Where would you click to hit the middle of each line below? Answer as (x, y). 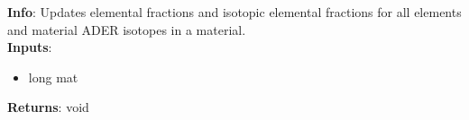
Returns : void (48, 107)
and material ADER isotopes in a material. (127, 29)
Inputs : (30, 47)
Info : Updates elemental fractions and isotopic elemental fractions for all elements (234, 12)
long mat (53, 77)
